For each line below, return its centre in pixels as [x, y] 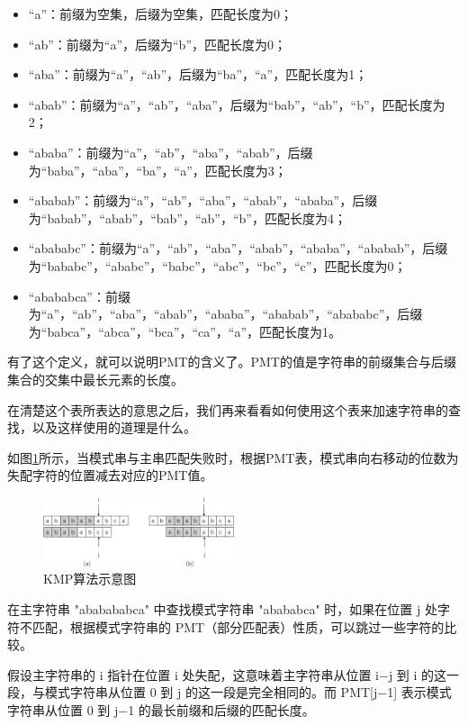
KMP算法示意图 [90, 579]
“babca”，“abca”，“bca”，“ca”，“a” [144, 331]
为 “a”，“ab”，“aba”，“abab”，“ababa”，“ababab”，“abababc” [207, 314]
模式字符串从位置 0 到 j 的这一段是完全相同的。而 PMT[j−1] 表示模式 [248, 692]
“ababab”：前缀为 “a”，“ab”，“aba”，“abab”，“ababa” [184, 200]
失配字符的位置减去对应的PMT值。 [110, 475]
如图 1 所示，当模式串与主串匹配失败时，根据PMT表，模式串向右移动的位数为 [233, 457]
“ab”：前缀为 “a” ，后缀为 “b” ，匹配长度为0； [157, 44]
